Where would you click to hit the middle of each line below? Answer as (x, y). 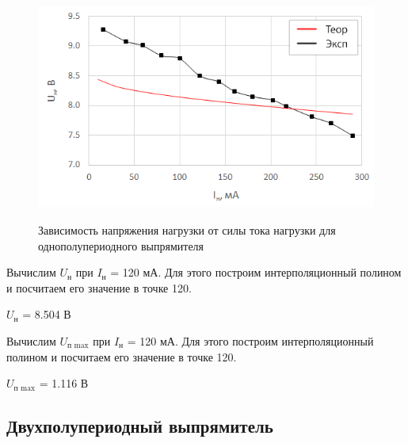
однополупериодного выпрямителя (121, 245)
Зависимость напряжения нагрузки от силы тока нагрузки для (187, 230)
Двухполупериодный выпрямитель (140, 426)
